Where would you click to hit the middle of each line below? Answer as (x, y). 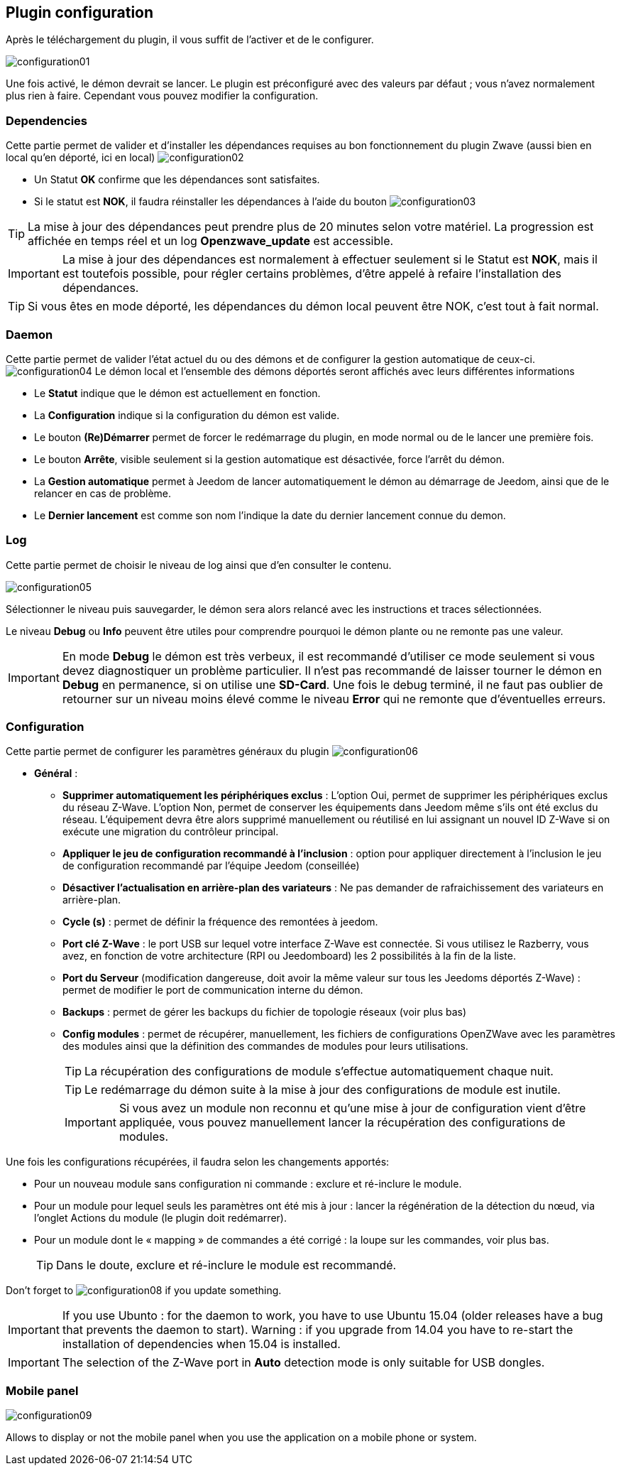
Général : (56, 774)
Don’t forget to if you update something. (144, 1291)
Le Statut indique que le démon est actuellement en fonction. (177, 393)
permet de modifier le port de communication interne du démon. (213, 990)
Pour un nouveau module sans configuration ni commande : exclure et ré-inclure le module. (248, 1184)
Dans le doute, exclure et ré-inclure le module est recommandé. (226, 1265)
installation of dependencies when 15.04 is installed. (201, 1344)
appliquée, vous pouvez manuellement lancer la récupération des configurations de (342, 1123)
